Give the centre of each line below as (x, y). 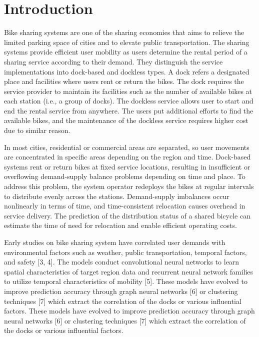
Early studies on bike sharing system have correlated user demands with (115, 242)
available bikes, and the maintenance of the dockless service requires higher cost (126, 120)
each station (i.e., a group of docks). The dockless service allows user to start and (129, 101)
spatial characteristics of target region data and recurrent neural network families (129, 271)
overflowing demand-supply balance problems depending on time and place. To (125, 176)
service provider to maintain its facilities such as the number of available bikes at (128, 91)
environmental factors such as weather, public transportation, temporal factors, (125, 252)
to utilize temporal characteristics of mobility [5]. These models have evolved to (126, 281)
